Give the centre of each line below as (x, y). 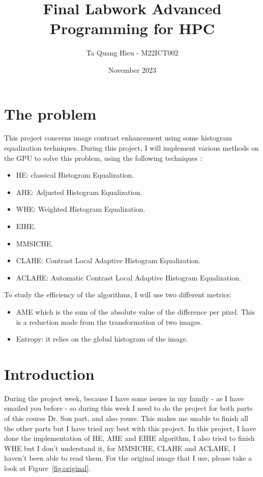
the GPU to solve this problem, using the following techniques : (103, 158)
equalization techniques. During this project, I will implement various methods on (131, 148)
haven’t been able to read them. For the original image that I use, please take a (128, 458)
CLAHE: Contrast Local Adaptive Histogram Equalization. (108, 260)
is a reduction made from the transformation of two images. (109, 321)
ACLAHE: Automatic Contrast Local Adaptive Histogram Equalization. (128, 277)
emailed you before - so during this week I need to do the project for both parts (128, 408)
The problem (50, 113)
